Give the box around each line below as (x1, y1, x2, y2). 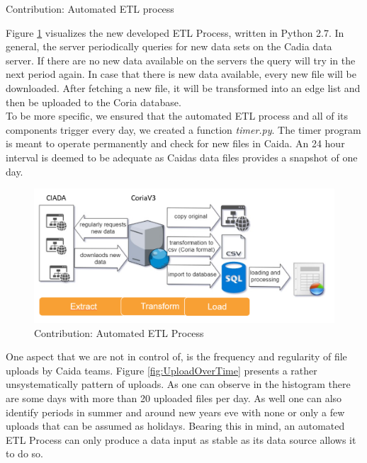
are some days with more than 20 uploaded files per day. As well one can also (6, 391, 342, 406)
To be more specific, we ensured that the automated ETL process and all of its (6, 108, 349, 123)
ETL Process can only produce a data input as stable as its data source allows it (6, 432, 356, 447)
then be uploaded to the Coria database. (6, 94, 181, 109)
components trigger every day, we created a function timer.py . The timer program (6, 122, 361, 137)
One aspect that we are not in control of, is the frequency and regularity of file (6, 349, 347, 364)
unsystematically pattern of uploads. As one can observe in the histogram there (6, 377, 351, 391)
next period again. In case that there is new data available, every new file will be (6, 67, 356, 81)
